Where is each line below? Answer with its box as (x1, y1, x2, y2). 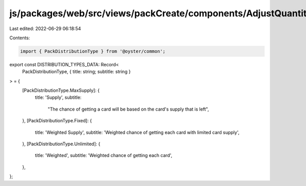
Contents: (9, 35, 30, 41)
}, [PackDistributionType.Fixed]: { (22, 118, 92, 124)
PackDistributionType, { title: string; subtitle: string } (22, 69, 131, 75)
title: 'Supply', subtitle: (35, 94, 82, 100)
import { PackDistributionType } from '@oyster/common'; (20, 48, 166, 54)
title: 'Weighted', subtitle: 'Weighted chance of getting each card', (35, 152, 173, 158)
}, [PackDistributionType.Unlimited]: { (22, 141, 100, 147)
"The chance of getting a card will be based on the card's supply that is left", (47, 106, 209, 112)
